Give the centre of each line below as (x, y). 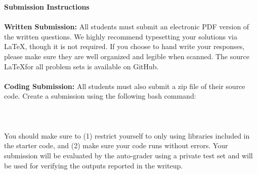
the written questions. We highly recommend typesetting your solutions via (121, 36)
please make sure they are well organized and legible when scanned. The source (127, 56)
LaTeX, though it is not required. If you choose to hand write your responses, (124, 46)
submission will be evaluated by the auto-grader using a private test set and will (128, 155)
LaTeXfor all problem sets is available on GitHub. (81, 66)
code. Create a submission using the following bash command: (100, 96)
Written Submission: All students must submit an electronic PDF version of (127, 27)
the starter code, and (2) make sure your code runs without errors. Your (116, 145)
